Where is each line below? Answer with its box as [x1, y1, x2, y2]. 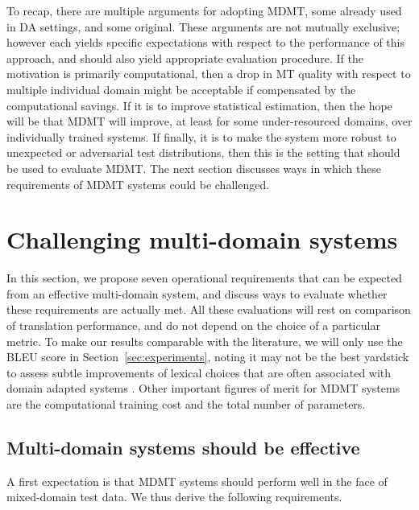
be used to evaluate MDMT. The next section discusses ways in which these [6, 159, 382, 176]
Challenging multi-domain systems [6, 223, 398, 256]
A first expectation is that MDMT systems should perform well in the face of [6, 472, 388, 489]
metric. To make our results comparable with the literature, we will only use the [6, 332, 403, 349]
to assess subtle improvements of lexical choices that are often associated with [6, 364, 392, 380]
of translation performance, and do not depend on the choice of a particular [6, 317, 380, 334]
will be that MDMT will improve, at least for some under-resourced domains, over [6, 113, 413, 130]
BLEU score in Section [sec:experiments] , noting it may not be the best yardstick [6, 348, 409, 365]
